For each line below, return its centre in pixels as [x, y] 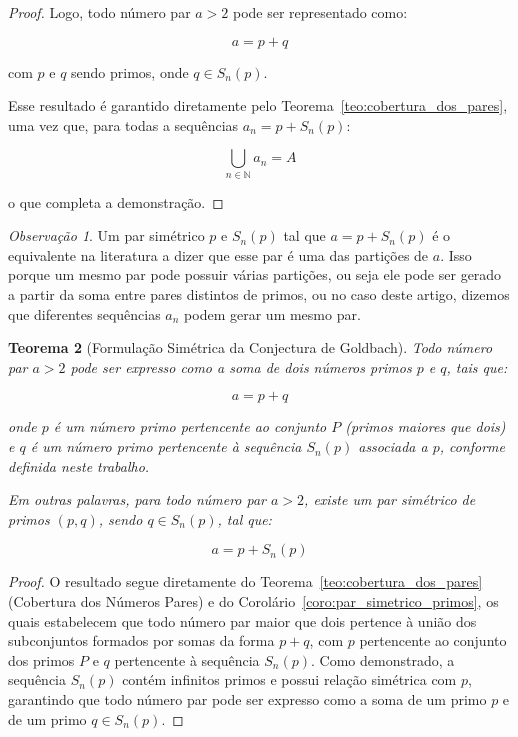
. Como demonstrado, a [383, 659]
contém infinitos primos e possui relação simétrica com [289, 679]
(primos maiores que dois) [425, 426]
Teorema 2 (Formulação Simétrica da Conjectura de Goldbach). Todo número [250, 347]
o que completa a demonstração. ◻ [116, 201]
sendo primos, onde [130, 71]
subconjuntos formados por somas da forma [141, 640]
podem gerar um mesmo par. [272, 313]
